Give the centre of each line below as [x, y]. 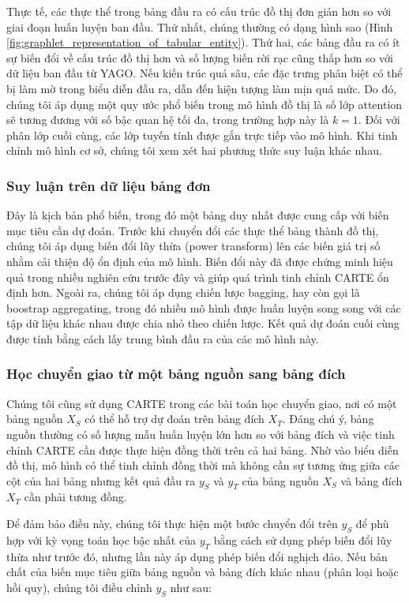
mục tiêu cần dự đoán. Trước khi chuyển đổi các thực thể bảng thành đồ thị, [193, 230]
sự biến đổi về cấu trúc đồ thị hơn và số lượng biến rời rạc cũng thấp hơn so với [200, 57]
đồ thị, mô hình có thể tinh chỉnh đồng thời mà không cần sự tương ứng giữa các [203, 465]
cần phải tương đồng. [75, 497]
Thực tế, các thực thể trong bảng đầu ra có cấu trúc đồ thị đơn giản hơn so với [199, 11]
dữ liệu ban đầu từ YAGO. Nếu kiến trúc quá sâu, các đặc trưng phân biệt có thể [204, 73]
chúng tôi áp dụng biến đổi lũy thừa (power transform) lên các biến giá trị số [193, 246]
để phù [372, 524]
